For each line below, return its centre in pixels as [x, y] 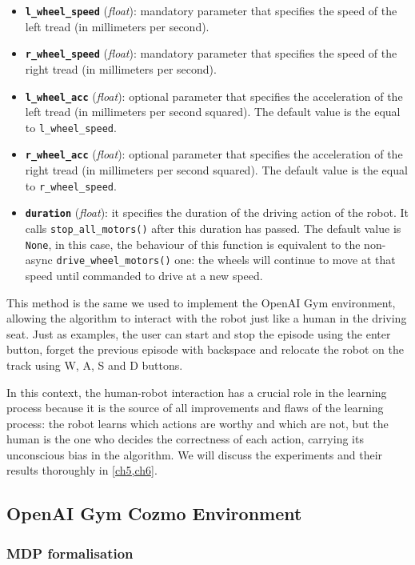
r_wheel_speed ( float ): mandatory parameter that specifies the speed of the [211, 53]
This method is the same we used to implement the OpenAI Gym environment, [201, 302]
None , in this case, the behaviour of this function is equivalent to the [193, 244]
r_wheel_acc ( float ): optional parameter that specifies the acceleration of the [214, 154]
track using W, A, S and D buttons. [95, 365]
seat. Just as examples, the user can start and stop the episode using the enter [199, 333]
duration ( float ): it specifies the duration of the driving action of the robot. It [217, 212]
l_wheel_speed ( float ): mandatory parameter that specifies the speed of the [211, 10]
